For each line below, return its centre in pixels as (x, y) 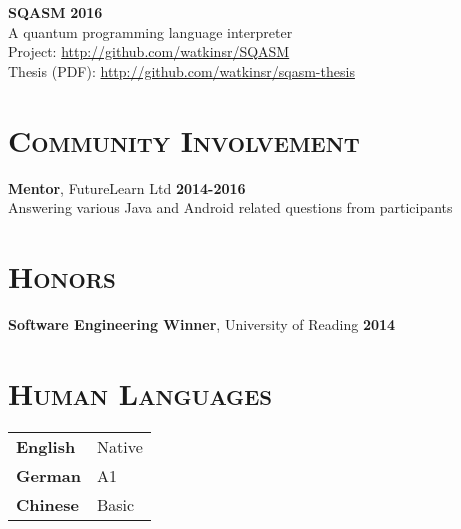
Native (119, 446)
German (48, 475)
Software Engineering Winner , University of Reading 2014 (202, 323)
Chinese (47, 504)
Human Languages (140, 392)
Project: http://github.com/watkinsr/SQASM (149, 51)
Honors (62, 275)
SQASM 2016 (55, 12)
